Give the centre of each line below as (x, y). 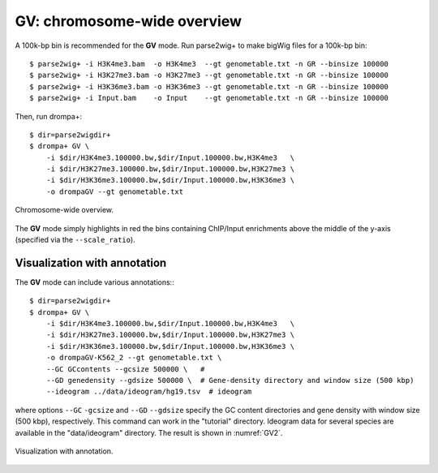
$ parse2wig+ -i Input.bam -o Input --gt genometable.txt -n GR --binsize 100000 (209, 98)
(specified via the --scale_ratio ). (75, 240)
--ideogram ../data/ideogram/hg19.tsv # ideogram (149, 392)
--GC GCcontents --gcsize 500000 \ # (125, 369)
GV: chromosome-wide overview (129, 21)
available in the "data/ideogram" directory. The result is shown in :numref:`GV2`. (149, 432)
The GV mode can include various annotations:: (94, 282)
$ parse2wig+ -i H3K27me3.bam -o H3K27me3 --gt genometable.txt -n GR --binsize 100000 (209, 75)
